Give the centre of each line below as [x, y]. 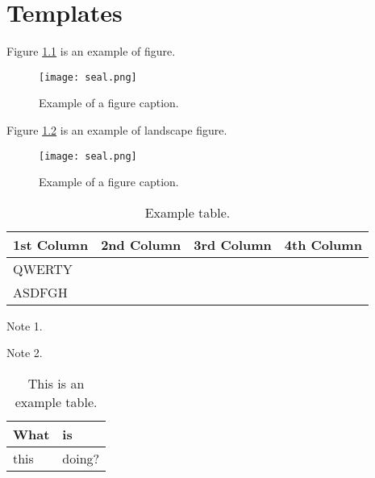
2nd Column [141, 244]
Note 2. [25, 353]
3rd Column [233, 244]
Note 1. [25, 325]
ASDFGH [40, 292]
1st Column [51, 244]
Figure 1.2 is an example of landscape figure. [117, 129]
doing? [81, 458]
